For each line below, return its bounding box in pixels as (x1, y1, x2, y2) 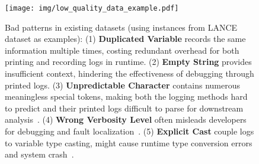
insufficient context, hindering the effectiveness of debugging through (5, 67, 254, 80)
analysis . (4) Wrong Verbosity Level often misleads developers (5, 113, 247, 126)
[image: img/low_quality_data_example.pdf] (5, 4, 179, 12)
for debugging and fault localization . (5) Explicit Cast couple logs (5, 125, 254, 137)
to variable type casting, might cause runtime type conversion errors (5, 136, 252, 149)
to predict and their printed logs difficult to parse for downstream (5, 101, 244, 114)
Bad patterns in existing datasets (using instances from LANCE (5, 21, 238, 33)
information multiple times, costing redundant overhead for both (5, 44, 239, 56)
